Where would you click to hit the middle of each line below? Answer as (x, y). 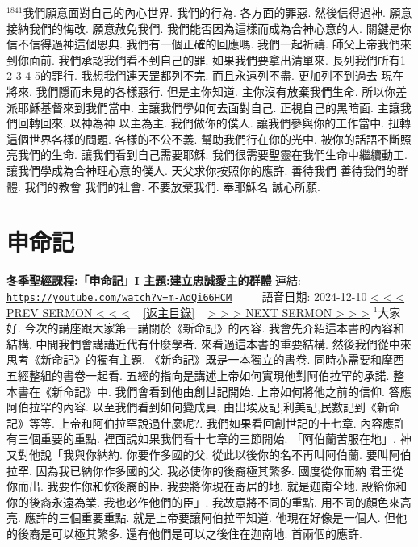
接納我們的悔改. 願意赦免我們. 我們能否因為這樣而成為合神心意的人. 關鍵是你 (209, 28)
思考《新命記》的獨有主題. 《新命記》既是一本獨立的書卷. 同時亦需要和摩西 (206, 359)
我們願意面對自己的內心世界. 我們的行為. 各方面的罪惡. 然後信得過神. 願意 (217, 12)
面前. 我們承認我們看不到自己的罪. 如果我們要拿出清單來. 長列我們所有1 (217, 59)
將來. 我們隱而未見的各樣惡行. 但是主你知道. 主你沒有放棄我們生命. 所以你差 (207, 91)
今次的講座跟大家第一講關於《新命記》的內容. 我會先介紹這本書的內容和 (215, 328)
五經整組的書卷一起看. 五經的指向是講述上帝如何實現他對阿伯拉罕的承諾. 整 (206, 375)
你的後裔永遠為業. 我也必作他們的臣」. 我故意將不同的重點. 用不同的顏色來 (203, 501)
